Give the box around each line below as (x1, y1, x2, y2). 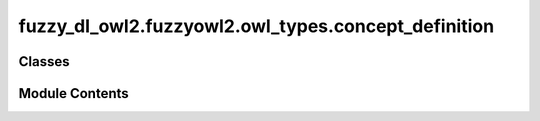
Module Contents (18, 85, 129, 102)
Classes (18, 53, 70, 70)
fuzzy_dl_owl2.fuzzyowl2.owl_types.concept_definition (18, 15, 495, 37)
